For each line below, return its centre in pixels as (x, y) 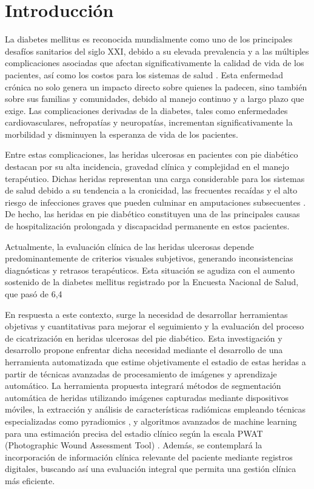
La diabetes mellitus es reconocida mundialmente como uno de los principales (149, 39)
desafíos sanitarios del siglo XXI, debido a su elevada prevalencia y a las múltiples (157, 51)
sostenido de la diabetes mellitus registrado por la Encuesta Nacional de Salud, (152, 282)
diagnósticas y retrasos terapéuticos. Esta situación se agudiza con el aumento (150, 270)
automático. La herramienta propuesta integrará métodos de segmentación (143, 386)
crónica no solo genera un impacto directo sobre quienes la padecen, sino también (156, 86)
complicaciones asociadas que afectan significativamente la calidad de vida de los (155, 63)
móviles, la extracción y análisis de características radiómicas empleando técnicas (155, 409)
